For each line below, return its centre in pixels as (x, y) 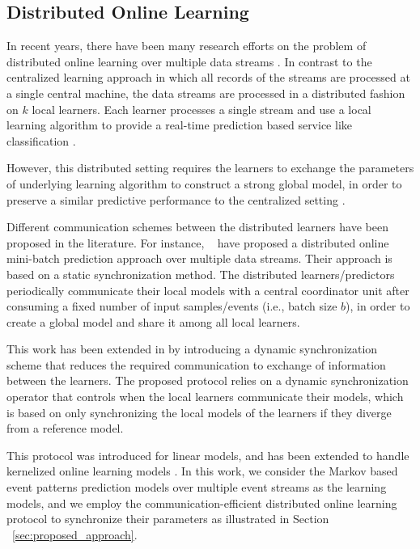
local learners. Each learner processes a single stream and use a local (202, 109)
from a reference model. (65, 428)
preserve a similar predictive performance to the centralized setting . (176, 199)
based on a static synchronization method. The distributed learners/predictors (201, 274)
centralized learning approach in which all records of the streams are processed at (208, 77)
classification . (41, 140)
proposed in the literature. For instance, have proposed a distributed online (198, 242)
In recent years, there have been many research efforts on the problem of (187, 46)
